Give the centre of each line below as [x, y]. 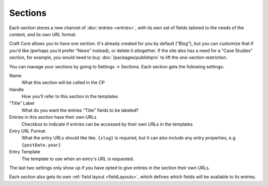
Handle [17, 90]
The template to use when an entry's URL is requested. [78, 159]
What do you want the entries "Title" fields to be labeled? [80, 110]
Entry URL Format [27, 131]
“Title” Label [22, 103]
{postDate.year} [41, 145]
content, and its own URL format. [43, 34]
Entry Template [25, 152]
